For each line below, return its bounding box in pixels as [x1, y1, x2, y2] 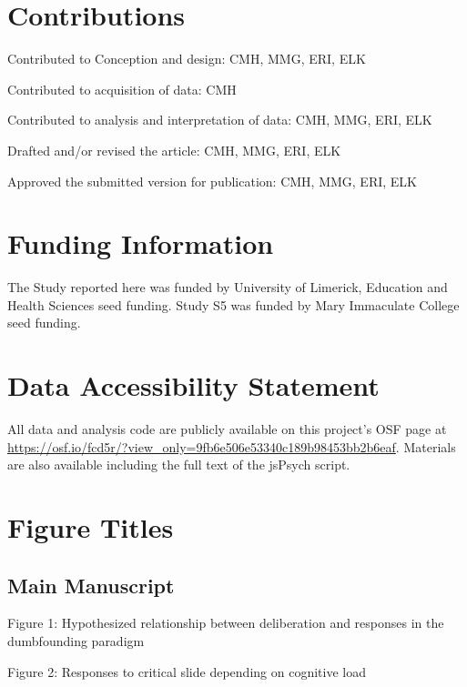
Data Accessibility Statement [7, 367, 380, 404]
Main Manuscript [7, 571, 175, 599]
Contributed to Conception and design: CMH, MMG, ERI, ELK [7, 49, 366, 68]
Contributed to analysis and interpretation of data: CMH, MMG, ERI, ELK [7, 110, 432, 129]
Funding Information [7, 225, 274, 262]
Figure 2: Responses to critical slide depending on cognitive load [7, 662, 366, 681]
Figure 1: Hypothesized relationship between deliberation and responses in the [7, 613, 444, 632]
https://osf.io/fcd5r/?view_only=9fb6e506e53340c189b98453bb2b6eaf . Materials [7, 437, 456, 456]
